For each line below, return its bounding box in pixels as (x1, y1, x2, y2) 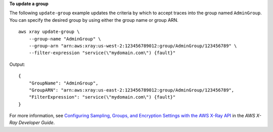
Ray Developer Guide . (9, 119, 55, 126)
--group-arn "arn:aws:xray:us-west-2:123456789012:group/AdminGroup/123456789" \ (28, 43, 237, 49)
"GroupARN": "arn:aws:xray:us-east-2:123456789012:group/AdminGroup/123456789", (28, 87, 235, 93)
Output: (9, 61, 25, 67)
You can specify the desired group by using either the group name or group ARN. (9, 17, 179, 23)
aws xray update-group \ (18, 29, 80, 35)
